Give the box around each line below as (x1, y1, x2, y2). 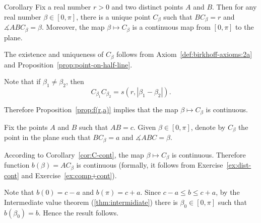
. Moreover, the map (41, 22, 105, 32)
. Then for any (212, 2, 257, 12)
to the (235, 22, 254, 32)
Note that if (4, 76, 41, 87)
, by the (216, 187, 240, 197)
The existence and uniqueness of (4, 49, 104, 59)
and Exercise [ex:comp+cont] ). (21, 170, 117, 180)
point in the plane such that (4, 132, 91, 142)
